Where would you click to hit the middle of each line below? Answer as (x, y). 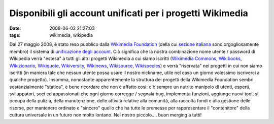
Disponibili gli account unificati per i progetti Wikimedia (129, 13)
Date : (15, 28)
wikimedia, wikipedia (71, 35)
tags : (15, 35)
